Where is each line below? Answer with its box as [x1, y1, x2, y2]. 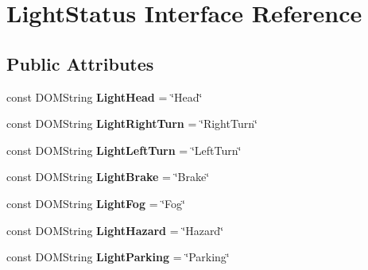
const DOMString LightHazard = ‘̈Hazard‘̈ [6, 222, 224, 238]
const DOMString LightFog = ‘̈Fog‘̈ [6, 195, 185, 211]
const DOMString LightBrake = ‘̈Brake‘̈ [6, 168, 210, 185]
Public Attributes [6, 51, 154, 75]
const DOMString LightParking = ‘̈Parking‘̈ [6, 249, 230, 265]
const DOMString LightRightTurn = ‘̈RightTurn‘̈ [6, 115, 258, 132]
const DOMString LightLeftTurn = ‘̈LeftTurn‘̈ [6, 141, 242, 158]
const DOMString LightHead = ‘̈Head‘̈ [6, 88, 203, 105]
